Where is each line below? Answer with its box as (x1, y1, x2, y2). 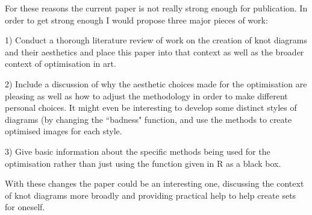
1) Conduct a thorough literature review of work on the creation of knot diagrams (5, 34, 308, 46)
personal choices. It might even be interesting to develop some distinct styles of (5, 101, 297, 114)
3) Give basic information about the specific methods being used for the (5, 145, 270, 157)
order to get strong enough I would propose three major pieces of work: (5, 13, 268, 26)
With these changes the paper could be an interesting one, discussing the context (5, 177, 304, 190)
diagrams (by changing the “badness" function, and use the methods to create (5, 113, 292, 125)
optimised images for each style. (5, 125, 122, 137)
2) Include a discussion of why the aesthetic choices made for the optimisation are (5, 77, 307, 90)
